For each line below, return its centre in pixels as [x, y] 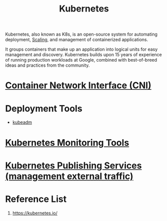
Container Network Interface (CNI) [78, 85]
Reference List [36, 199]
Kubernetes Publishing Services [73, 165]
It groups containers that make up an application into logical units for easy [81, 49]
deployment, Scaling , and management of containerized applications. [77, 40]
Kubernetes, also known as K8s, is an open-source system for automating [81, 34]
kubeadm [22, 122]
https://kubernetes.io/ [35, 213]
